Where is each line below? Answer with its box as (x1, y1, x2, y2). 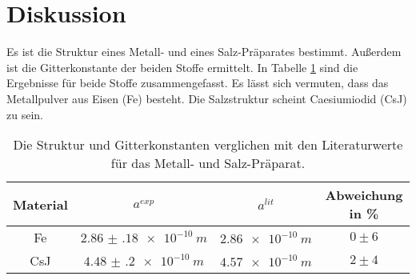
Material (13, 194, 68, 214)
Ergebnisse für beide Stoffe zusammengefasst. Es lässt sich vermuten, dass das (6, 74, 389, 91)
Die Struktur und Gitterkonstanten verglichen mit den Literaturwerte (13, 135, 403, 154)
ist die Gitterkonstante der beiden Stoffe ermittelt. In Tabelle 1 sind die (6, 58, 358, 75)
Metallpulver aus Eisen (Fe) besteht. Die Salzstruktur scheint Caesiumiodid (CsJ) (6, 90, 407, 106)
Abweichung (325, 186, 403, 205)
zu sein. (6, 106, 43, 122)
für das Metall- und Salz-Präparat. (110, 154, 306, 173)
